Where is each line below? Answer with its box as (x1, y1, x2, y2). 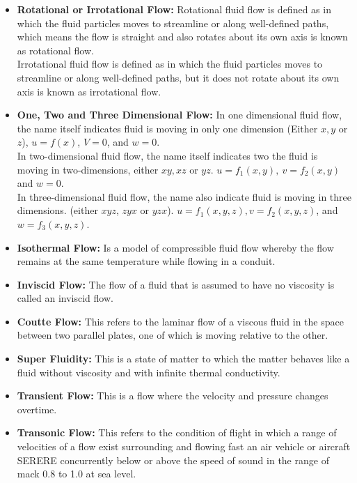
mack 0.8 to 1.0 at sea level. (17, 466, 136, 481)
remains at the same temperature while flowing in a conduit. (17, 254, 276, 268)
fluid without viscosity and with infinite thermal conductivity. (17, 365, 280, 379)
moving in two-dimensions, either (17, 162, 159, 176)
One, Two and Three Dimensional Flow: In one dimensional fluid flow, (17, 107, 342, 122)
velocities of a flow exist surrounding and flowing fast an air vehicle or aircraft (17, 439, 351, 454)
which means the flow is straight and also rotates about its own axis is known (17, 29, 348, 44)
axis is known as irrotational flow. (17, 84, 161, 98)
